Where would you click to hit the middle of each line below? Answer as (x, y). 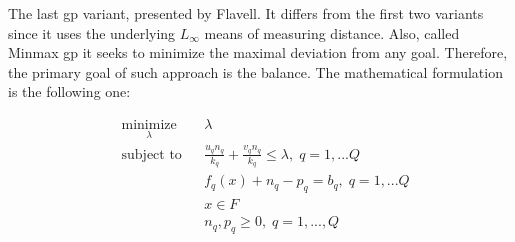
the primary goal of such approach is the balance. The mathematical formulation (255, 71)
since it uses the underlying (92, 32)
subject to (151, 154)
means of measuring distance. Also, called (332, 32)
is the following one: (69, 91)
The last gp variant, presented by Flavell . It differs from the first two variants (246, 13)
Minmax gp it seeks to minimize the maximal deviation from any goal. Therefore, (258, 52)
